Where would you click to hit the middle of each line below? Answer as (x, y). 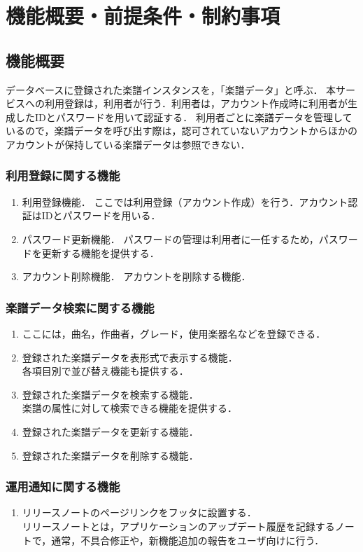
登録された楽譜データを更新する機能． (110, 431)
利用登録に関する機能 (63, 175)
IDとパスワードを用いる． (101, 215)
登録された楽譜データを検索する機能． (110, 394)
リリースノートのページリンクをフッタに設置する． (139, 512)
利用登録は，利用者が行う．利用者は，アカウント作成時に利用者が (196, 103)
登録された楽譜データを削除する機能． (110, 455)
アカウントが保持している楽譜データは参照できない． (128, 144)
